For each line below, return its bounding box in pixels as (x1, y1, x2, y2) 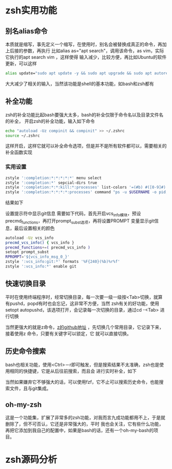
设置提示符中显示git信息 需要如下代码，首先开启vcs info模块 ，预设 (5, 211, 141, 218)
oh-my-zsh (5, 400, 42, 409)
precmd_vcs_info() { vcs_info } (5, 240, 74, 245)
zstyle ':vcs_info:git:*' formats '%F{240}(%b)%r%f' (5, 259, 120, 264)
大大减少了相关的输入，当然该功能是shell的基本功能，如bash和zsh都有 (5, 80, 155, 87)
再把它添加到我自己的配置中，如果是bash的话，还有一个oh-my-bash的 (5, 427, 154, 434)
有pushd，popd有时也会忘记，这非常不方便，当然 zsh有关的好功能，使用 (5, 300, 160, 307)
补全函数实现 (5, 149, 32, 155)
